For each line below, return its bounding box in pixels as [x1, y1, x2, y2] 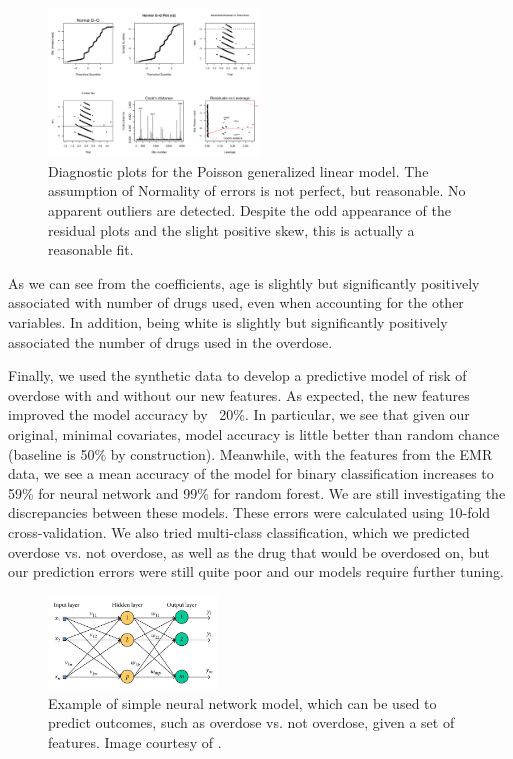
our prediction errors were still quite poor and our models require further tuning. [8, 561, 504, 582]
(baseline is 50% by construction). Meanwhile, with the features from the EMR [8, 443, 493, 464]
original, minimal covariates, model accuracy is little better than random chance [8, 423, 500, 444]
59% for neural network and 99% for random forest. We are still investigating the [8, 482, 506, 503]
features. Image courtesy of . [48, 732, 222, 753]
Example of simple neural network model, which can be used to [48, 692, 437, 713]
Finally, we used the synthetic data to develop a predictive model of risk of [8, 365, 467, 386]
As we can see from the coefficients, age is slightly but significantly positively [8, 272, 480, 293]
